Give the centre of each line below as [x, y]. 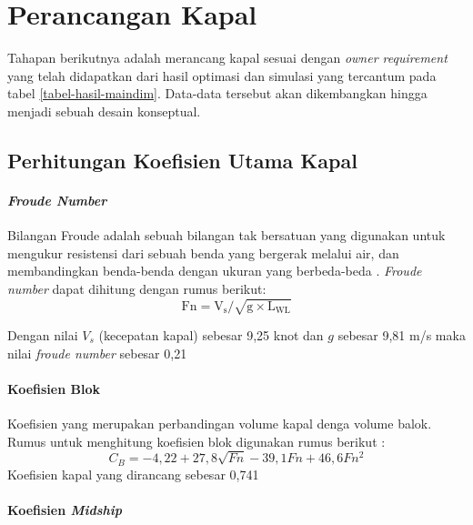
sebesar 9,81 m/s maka [402, 335]
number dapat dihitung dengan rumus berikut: [137, 288]
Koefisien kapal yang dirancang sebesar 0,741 [133, 474]
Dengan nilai [43, 335]
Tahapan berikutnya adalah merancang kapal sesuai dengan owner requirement [227, 58]
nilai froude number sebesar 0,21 [97, 353]
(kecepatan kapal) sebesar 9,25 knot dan [211, 335]
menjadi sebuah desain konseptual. [104, 111]
